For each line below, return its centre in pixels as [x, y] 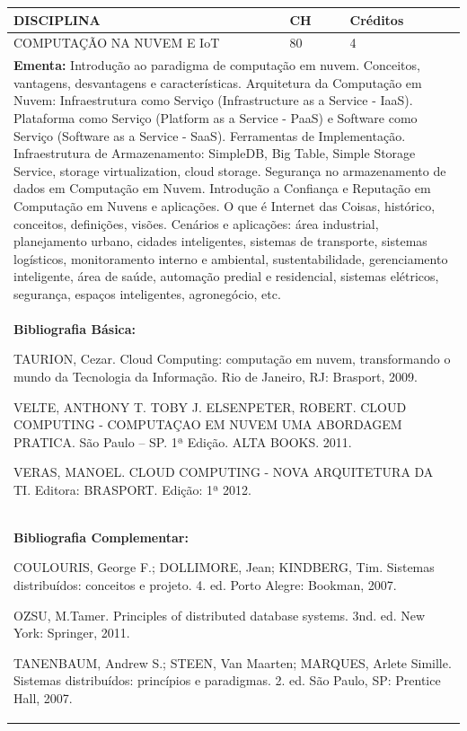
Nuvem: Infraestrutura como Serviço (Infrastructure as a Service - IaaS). [213, 100]
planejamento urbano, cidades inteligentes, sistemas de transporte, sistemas [220, 241]
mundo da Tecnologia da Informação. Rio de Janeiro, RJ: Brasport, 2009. [216, 376]
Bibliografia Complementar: [101, 537]
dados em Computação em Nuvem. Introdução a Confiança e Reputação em [222, 188]
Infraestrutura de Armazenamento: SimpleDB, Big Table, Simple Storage [215, 153]
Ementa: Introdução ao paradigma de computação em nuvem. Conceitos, [217, 65]
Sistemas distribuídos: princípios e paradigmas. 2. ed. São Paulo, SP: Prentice [227, 680]
